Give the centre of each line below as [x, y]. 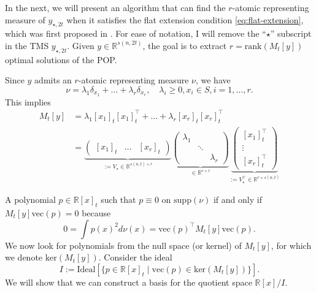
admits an [53, 80]
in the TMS [27, 45]
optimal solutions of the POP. [61, 59]
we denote [24, 257]
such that [118, 200]
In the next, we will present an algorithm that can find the [115, 7]
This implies [28, 101]
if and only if [237, 200]
